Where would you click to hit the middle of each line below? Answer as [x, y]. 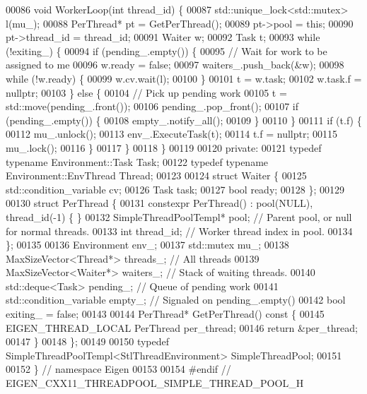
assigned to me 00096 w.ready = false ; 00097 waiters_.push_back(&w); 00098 [175, 65]
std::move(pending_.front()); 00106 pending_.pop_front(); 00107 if [152, 106]
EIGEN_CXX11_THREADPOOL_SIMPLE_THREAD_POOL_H [155, 383]
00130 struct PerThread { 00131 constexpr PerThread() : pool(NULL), [159, 203]
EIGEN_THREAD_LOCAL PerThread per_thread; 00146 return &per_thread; [182, 327]
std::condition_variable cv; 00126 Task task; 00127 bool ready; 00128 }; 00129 [175, 189]
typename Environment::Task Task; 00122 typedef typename [137, 161]
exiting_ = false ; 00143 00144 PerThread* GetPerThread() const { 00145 [165, 314]
